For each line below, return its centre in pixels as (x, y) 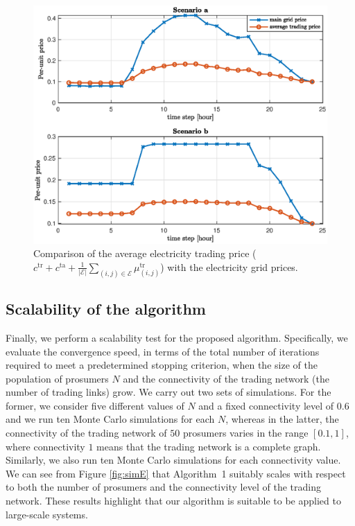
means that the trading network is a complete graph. (209, 446)
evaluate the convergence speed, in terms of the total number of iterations (163, 351)
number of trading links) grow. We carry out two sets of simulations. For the (168, 392)
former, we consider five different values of (95, 405)
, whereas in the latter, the (282, 419)
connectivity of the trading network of (86, 433)
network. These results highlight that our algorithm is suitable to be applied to (173, 501)
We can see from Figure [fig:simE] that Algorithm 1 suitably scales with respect (176, 473)
